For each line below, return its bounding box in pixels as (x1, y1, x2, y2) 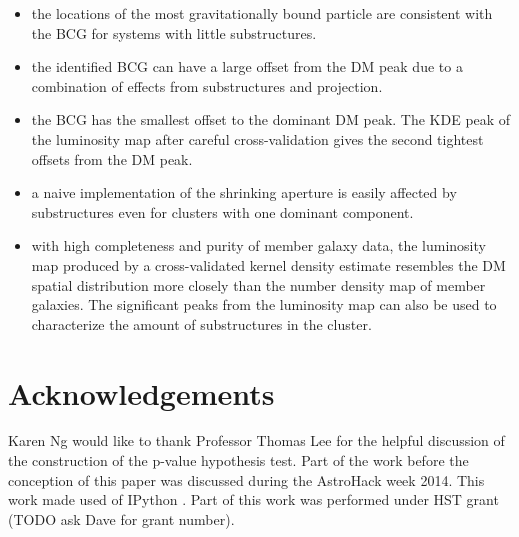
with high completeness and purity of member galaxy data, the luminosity (31, 235, 486, 256)
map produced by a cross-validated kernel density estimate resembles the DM (31, 254, 506, 275)
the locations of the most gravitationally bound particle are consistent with (31, 3, 493, 23)
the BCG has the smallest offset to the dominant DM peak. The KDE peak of (31, 109, 511, 130)
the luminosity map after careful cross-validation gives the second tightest (31, 128, 484, 149)
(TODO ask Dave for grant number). (8, 508, 235, 529)
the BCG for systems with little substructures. (31, 22, 317, 43)
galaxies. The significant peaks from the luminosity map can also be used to (31, 294, 497, 315)
